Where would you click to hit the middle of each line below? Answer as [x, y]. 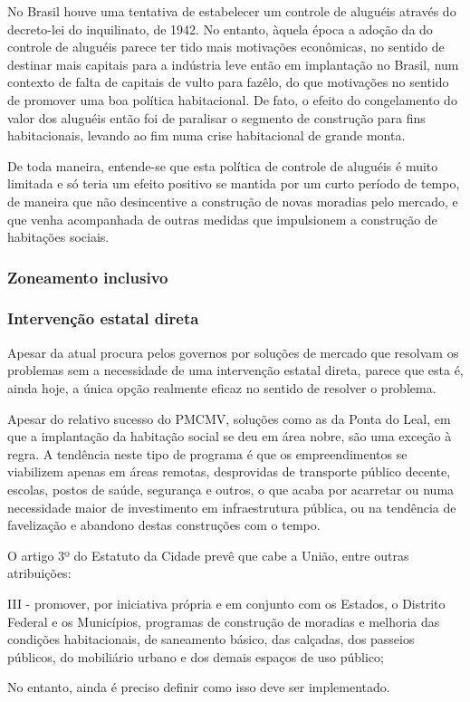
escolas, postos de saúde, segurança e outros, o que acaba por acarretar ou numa [231, 489]
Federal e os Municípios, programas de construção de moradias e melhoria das [224, 621]
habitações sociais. [58, 237]
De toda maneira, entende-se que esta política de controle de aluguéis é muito [223, 165]
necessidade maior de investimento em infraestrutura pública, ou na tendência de [232, 507]
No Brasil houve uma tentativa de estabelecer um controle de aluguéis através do [232, 11]
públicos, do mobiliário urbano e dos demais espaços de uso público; [196, 656]
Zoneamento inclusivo [88, 277]
